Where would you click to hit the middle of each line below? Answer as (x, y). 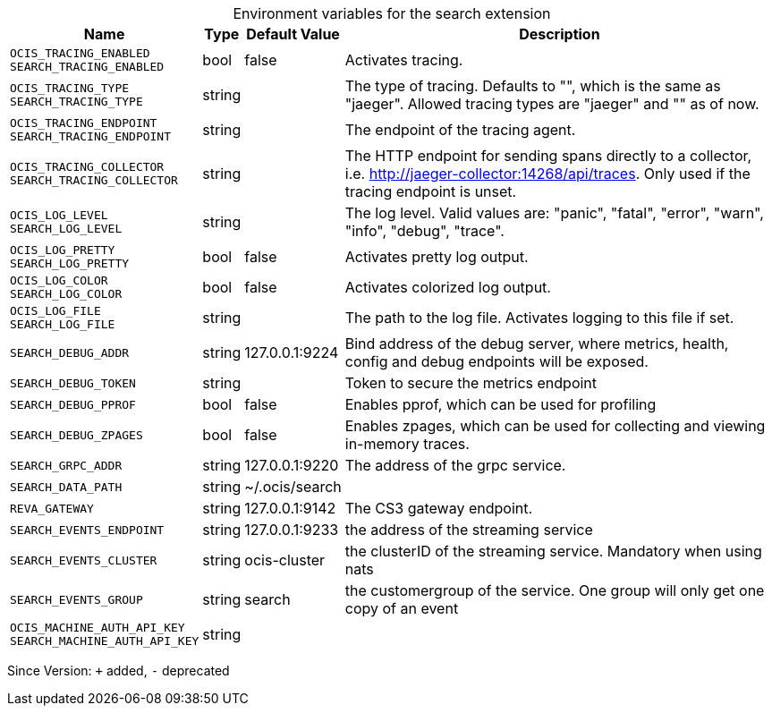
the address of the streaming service (469, 530)
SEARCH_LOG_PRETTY (70, 263)
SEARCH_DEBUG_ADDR (70, 352)
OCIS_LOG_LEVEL (59, 215)
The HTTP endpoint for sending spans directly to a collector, (548, 156)
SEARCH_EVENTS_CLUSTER (84, 560)
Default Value (293, 34)
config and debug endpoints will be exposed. (496, 361)
